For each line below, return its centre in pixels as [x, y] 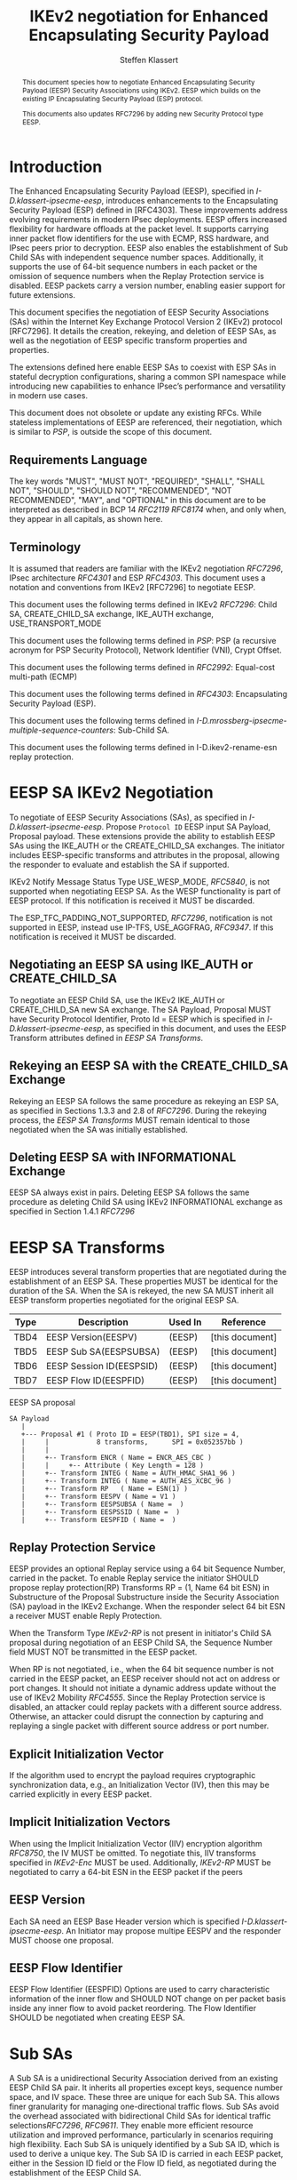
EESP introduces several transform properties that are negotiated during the [148, 1272]
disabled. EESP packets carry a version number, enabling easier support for [147, 285]
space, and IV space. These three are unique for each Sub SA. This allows [145, 2097]
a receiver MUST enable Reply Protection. [86, 1616]
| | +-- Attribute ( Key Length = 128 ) [112, 1466]
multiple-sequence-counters [61, 730]
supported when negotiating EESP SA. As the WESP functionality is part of [145, 891]
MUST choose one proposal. [61, 1940]
